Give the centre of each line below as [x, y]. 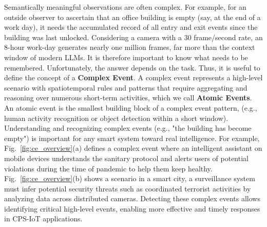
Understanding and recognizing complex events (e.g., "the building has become [128, 128]
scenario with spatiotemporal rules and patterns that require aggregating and [126, 87]
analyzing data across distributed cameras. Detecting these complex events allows [132, 198]
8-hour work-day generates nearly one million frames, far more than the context [130, 47]
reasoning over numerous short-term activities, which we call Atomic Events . [128, 98]
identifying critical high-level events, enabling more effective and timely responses [132, 208]
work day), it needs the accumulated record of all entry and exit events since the [131, 27]
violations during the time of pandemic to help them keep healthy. [108, 168]
